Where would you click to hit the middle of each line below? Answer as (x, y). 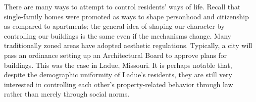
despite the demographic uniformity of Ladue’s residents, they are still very (118, 75)
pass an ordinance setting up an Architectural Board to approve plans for (115, 55)
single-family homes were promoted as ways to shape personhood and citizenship (127, 16)
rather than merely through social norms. (67, 94)
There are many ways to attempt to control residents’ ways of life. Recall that (122, 6)
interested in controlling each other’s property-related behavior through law (119, 84)
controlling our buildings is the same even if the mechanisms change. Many (118, 35)
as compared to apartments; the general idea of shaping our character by (114, 26)
